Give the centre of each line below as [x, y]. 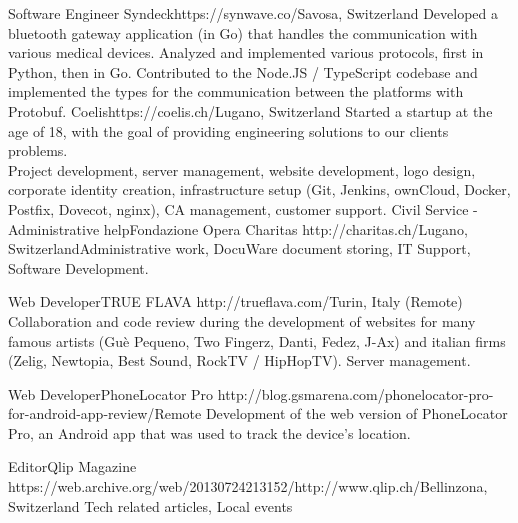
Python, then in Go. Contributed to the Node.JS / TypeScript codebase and [243, 71]
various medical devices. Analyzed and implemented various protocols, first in [246, 52]
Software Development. [78, 267]
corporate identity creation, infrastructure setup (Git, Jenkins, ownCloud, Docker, [259, 189]
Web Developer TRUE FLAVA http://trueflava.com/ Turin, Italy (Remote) [235, 301]
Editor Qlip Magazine [72, 466]
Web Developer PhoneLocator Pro [111, 393]
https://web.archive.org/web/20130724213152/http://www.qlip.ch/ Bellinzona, [248, 486]
